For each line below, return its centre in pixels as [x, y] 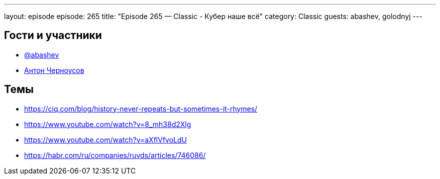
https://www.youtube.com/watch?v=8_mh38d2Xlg [108, 124]
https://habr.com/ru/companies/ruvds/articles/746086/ [115, 155]
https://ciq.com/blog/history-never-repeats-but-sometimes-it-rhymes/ [141, 108]
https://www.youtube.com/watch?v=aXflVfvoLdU [105, 139]
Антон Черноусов [54, 70]
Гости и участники [53, 35]
